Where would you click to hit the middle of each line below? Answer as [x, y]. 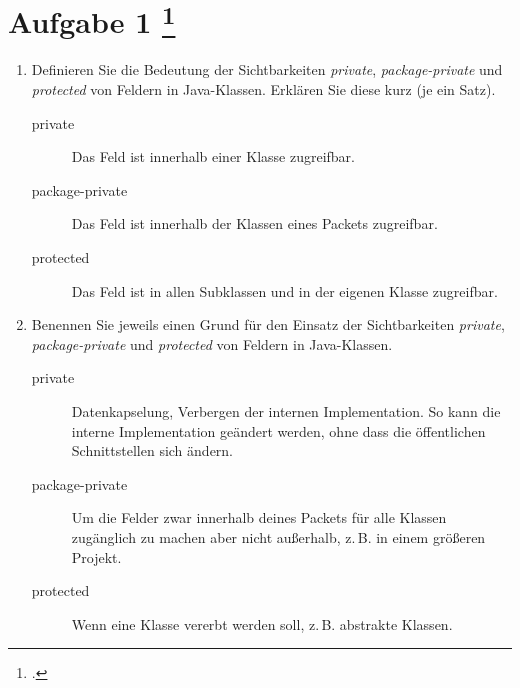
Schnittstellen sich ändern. [152, 450]
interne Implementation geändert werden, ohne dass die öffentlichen [278, 430]
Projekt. [96, 556]
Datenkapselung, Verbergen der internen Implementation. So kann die [286, 410]
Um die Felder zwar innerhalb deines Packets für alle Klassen [259, 517]
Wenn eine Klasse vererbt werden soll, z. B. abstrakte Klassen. [262, 623]
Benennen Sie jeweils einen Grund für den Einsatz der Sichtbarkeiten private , [268, 324]
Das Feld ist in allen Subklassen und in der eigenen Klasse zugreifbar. [284, 290]
